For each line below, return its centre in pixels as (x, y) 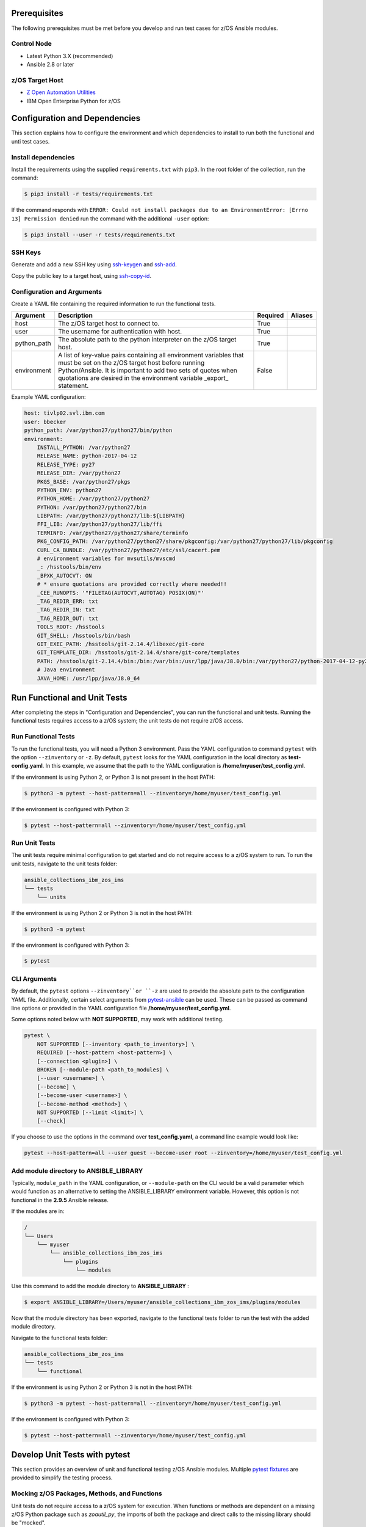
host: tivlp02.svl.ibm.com (64, 413)
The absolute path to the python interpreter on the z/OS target (147, 340)
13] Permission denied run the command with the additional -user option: (110, 218)
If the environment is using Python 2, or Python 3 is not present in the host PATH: (113, 777)
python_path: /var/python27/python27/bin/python (98, 430)
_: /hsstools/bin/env (69, 567)
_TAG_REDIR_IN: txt (66, 610)
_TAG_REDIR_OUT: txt (68, 618)
